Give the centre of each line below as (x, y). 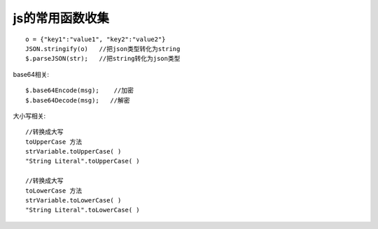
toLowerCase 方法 (54, 191)
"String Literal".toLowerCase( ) (83, 210)
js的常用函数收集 (61, 18)
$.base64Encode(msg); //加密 (80, 90)
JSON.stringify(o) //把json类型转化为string (103, 49)
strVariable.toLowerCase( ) (73, 200)
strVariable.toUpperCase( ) (73, 152)
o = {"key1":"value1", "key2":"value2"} (96, 39)
